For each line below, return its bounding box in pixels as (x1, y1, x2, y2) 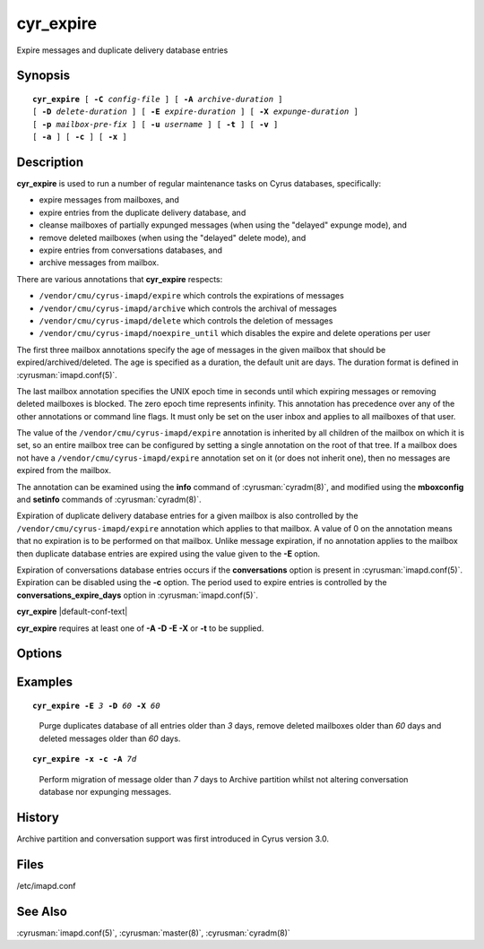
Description (16, 154, 84, 169)
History (16, 809, 60, 824)
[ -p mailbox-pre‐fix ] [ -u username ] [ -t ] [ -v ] (32, 119, 279, 129)
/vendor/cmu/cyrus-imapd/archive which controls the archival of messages (39, 303, 338, 314)
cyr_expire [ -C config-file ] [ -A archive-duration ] (32, 94, 283, 104)
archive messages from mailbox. (39, 257, 160, 268)
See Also (16, 903, 67, 919)
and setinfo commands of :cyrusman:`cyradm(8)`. (16, 494, 202, 505)
